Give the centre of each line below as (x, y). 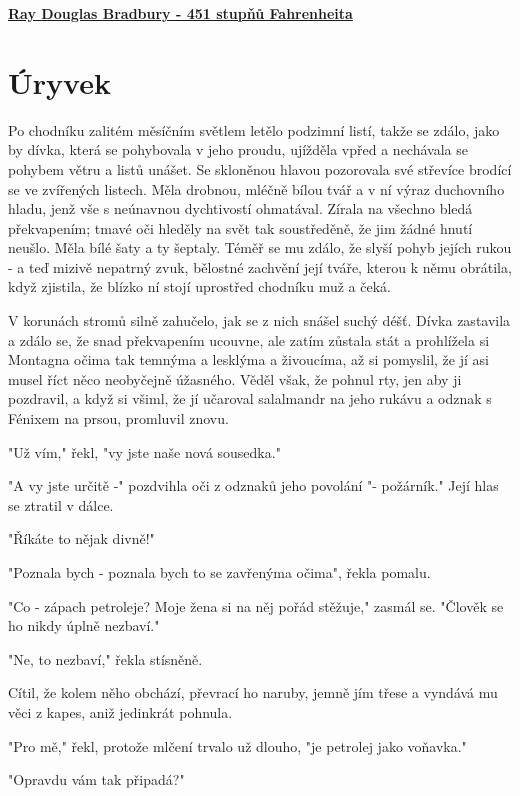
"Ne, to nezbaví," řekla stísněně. (105, 658)
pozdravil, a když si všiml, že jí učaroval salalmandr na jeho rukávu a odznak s (250, 398)
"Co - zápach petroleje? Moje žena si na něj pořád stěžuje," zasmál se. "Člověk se (256, 605)
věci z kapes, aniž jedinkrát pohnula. (120, 711)
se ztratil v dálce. (61, 504)
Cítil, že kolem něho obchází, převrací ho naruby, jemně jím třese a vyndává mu (253, 692)
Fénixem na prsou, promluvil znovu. (118, 418)
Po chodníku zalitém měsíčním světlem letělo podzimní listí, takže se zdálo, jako (254, 129)
